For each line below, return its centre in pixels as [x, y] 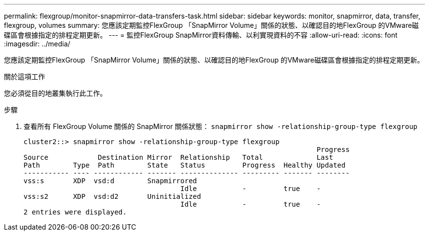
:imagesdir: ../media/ [37, 44]
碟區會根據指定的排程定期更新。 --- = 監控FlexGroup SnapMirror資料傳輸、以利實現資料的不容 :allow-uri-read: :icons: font [201, 35]
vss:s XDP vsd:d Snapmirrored [110, 181]
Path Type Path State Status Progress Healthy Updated [185, 165]
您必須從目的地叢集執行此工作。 [55, 93]
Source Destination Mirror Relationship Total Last [179, 157]
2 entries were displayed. [75, 212]
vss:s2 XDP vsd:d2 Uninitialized [112, 196]
